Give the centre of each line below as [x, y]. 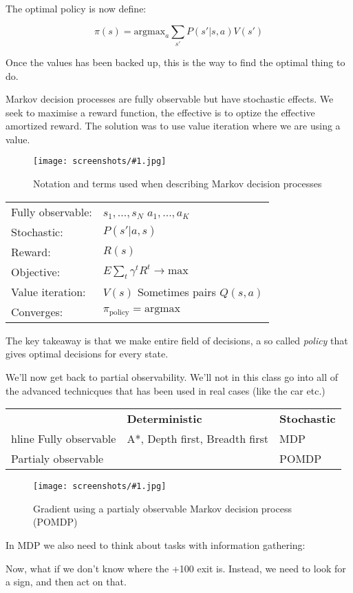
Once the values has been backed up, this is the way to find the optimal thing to [175, 62]
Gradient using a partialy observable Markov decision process [162, 508]
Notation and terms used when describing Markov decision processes [178, 184]
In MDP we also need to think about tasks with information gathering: [156, 544]
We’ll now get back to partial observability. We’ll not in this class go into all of [172, 376]
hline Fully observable [64, 439]
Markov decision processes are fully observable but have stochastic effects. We [170, 99]
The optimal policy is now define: [76, 8]
